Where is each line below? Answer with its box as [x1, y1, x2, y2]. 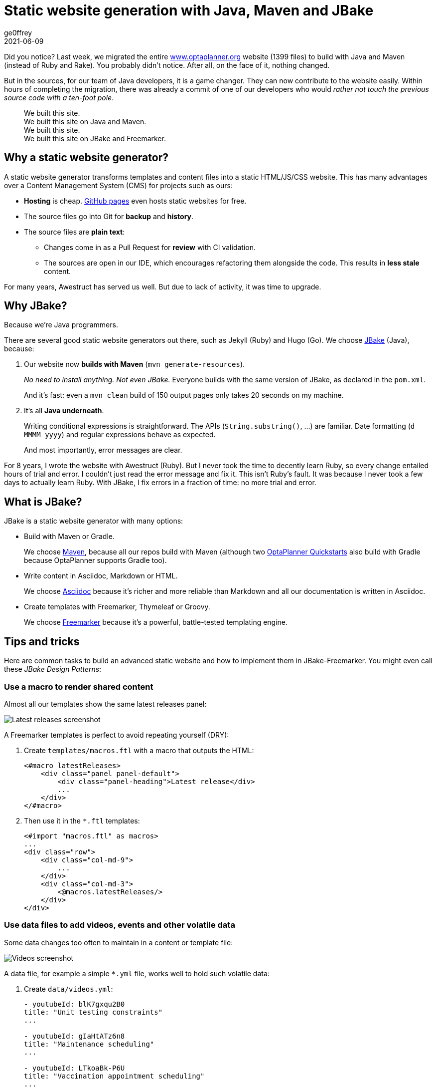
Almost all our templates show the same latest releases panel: [4, 699, 207, 708]
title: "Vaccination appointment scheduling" [24, 1072, 205, 1080]
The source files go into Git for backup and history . [24, 212, 194, 221]
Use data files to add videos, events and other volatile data [4, 920, 235, 930]
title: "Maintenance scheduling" [24, 1040, 154, 1048]
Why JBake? [4, 299, 67, 312]
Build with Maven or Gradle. [24, 532, 115, 541]
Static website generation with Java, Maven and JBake [4, 2, 374, 19]
